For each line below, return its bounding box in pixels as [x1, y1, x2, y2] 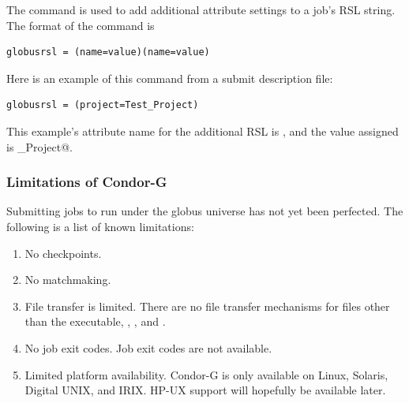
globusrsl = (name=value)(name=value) [6, 47, 210, 58]
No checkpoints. [24, 244, 102, 261]
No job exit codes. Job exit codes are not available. [24, 339, 272, 356]
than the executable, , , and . [24, 313, 166, 330]
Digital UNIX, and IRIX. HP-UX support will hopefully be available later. [24, 382, 386, 398]
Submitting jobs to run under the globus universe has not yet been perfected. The [6, 203, 403, 219]
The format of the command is [6, 17, 155, 33]
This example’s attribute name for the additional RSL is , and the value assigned [6, 122, 399, 139]
